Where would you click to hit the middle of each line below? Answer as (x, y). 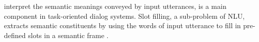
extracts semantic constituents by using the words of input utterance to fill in (123, 25)
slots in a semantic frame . (68, 35)
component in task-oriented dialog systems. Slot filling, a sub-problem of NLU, (125, 16)
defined (15, 35)
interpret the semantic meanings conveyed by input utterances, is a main (115, 6)
